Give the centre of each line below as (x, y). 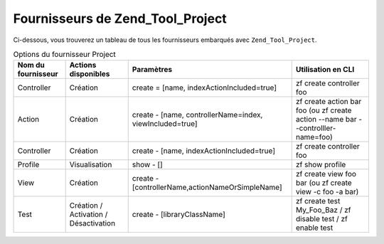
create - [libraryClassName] (178, 215)
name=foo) (314, 137)
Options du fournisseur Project (65, 55)
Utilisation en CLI (325, 70)
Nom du (31, 65)
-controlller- (316, 128)
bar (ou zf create (324, 183)
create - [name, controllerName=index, (197, 115)
